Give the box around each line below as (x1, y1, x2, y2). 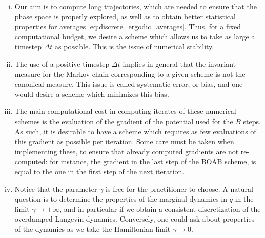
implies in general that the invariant (123, 58, 236, 69)
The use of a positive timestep (14, 58, 110, 69)
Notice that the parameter (14, 183, 97, 194)
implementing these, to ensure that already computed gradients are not (14, 146, 239, 156)
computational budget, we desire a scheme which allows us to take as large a (14, 31, 255, 42)
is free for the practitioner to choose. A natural (106, 183, 253, 194)
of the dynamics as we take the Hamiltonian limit (14, 223, 171, 234)
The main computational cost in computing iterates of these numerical (14, 106, 236, 116)
